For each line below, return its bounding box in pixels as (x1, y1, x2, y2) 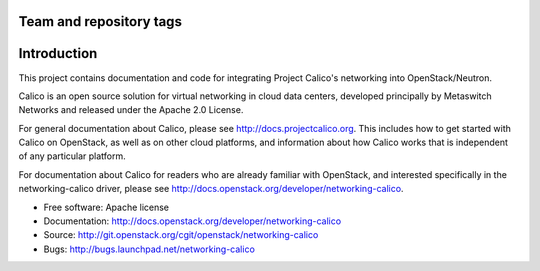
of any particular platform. (18, 150, 127, 162)
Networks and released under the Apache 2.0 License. (18, 104, 244, 116)
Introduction (18, 45, 98, 62)
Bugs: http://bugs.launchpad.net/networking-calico (43, 243, 255, 255)
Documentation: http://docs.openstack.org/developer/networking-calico (43, 215, 342, 227)
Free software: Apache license (43, 201, 170, 213)
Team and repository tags (18, 13, 182, 30)
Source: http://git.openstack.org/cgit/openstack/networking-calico (43, 229, 319, 241)
